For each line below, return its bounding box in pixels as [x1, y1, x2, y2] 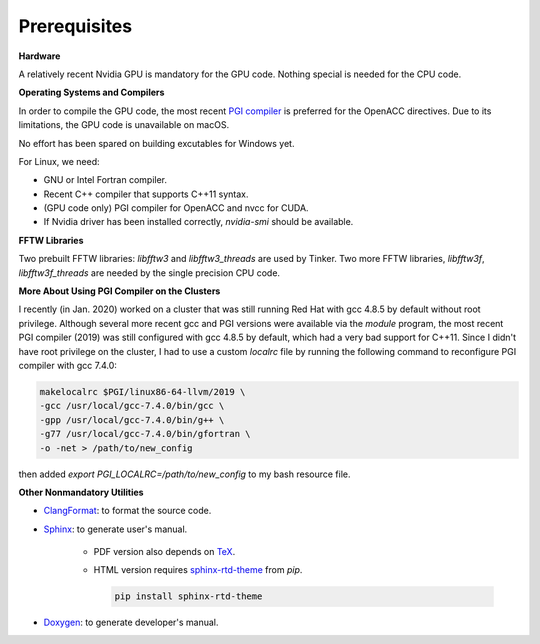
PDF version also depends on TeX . [93, 546, 236, 558]
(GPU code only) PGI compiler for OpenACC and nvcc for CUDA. [43, 202, 309, 214]
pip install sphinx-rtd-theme [114, 591, 263, 602]
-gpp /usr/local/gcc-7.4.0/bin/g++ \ [39, 414, 225, 425]
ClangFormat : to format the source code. [43, 505, 212, 517]
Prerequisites [18, 15, 133, 37]
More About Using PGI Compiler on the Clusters [18, 285, 221, 297]
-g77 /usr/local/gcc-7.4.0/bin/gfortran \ [39, 428, 251, 440]
